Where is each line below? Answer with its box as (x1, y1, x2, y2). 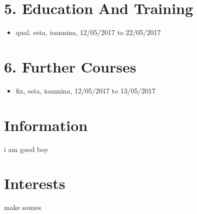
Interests (4, 173, 65, 193)
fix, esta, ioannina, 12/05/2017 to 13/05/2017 (15, 85, 155, 95)
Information (4, 114, 88, 135)
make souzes (4, 202, 41, 212)
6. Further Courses (4, 56, 136, 76)
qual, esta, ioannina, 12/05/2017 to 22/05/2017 (15, 27, 161, 37)
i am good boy (4, 143, 48, 154)
